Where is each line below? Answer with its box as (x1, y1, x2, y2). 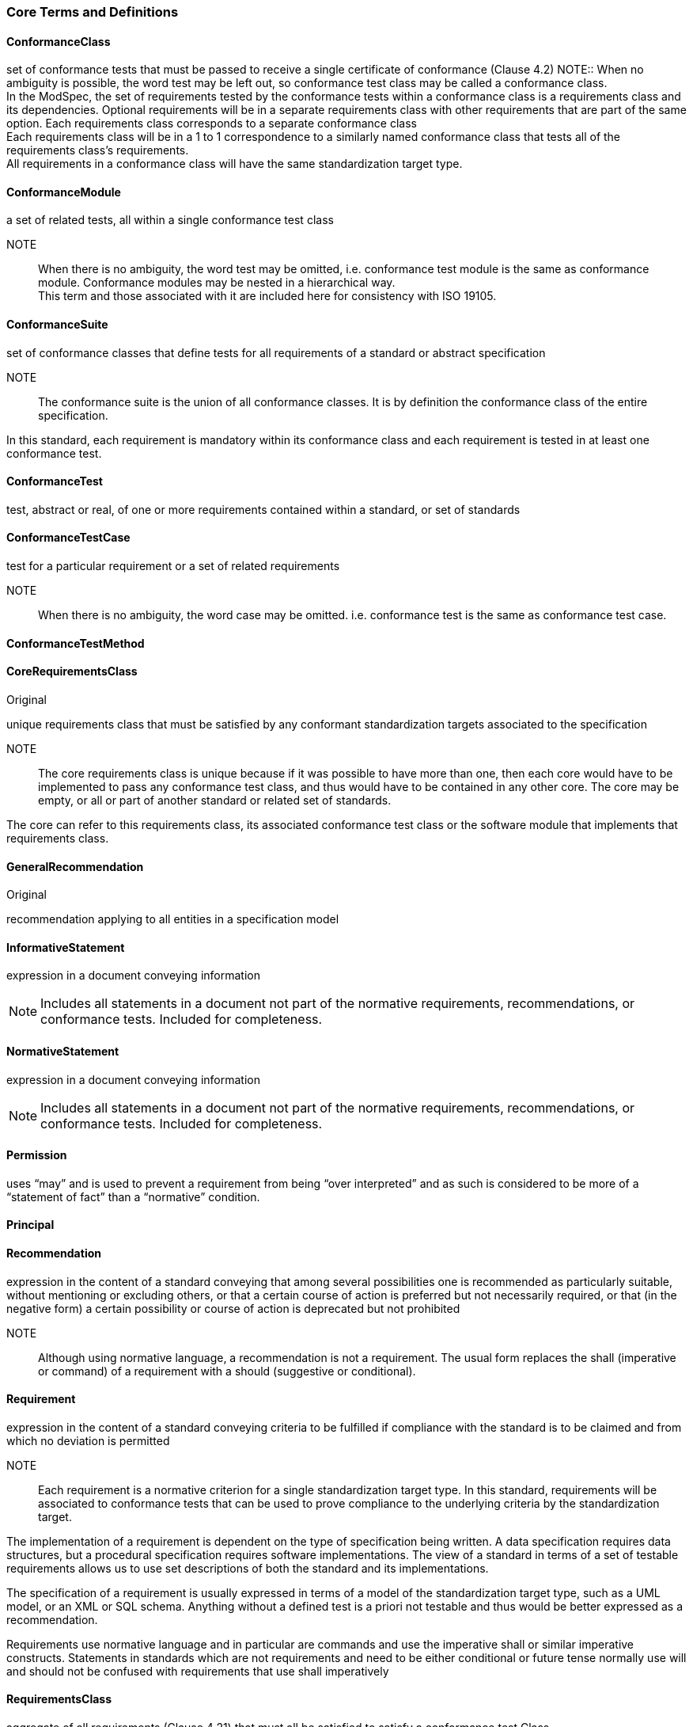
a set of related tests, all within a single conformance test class (6, 213, 334, 227)
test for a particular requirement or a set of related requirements (6, 559, 340, 573)
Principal (6, 1218, 55, 1232)
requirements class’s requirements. (6, 143, 189, 158)
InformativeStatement (6, 940, 125, 954)
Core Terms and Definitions (6, 4, 179, 20)
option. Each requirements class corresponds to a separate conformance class (6, 116, 417, 131)
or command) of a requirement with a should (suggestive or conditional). (38, 1364, 416, 1378)
